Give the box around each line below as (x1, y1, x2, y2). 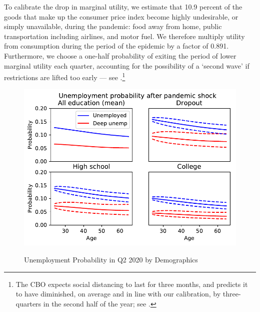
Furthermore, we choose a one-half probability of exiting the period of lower (4, 50, 236, 61)
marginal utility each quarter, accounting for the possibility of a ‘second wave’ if (4, 60, 249, 71)
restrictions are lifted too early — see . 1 (4, 71, 125, 82)
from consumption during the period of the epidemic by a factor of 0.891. (4, 41, 229, 51)
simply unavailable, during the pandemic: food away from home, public (4, 21, 222, 32)
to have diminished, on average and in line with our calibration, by (15, 288, 221, 299)
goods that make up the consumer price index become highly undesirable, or (4, 11, 238, 22)
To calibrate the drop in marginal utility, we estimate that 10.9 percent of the (4, 2, 242, 12)
